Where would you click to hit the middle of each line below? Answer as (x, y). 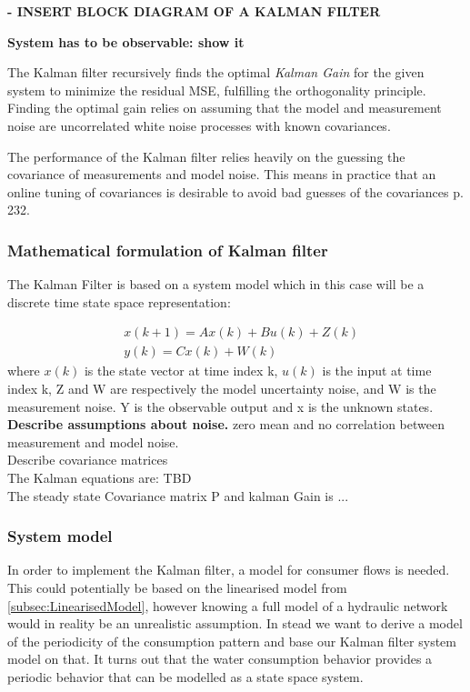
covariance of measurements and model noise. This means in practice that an (222, 174)
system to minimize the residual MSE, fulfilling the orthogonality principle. (217, 90)
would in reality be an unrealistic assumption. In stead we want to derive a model (235, 623)
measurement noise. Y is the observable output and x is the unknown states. (220, 406)
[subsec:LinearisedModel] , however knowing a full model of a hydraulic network (228, 605)
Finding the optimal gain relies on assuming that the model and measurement (225, 108)
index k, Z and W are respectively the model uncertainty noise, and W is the (222, 388)
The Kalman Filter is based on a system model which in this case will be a (216, 284)
